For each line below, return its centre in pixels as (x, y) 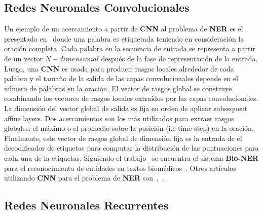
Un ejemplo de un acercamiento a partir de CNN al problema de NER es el (124, 29)
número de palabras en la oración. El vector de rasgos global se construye (118, 88)
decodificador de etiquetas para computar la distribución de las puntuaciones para (131, 148)
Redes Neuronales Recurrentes (86, 205)
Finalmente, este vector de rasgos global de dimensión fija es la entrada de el (123, 138)
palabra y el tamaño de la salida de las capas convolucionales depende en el (121, 78)
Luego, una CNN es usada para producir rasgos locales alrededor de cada (119, 68)
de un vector (24, 58)
